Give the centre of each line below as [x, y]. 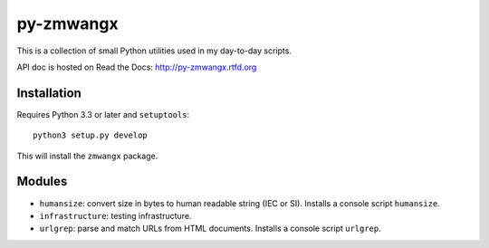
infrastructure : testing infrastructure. [115, 215]
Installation [49, 93]
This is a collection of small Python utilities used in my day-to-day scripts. [154, 51]
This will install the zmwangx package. [87, 156]
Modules [42, 181]
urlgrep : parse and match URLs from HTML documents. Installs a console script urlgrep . [211, 229]
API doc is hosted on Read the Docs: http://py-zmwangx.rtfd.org [137, 67]
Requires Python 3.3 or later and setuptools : [103, 114]
